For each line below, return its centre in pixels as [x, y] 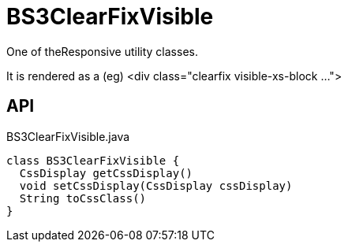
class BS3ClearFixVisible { [93, 160]
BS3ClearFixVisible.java [68, 136]
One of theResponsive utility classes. [102, 51]
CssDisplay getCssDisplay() [106, 173]
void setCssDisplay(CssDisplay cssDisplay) [156, 185]
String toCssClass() [83, 198]
